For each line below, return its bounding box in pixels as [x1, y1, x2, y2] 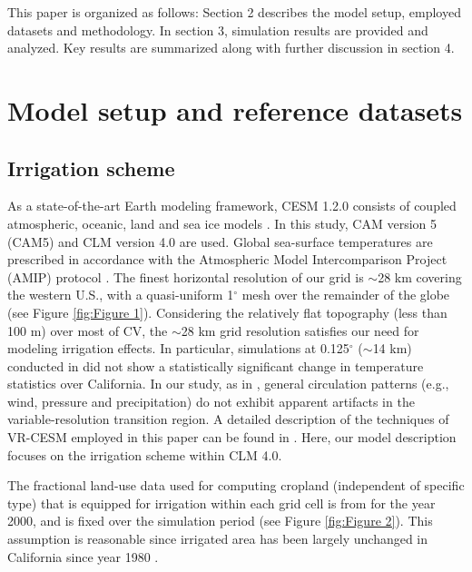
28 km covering [378, 267, 462, 286]
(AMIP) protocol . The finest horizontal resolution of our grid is [7, 267, 364, 286]
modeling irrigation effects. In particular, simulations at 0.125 [7, 339, 349, 358]
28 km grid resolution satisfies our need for [181, 321, 419, 340]
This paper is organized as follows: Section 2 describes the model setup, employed [7, 3, 461, 21]
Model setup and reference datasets [7, 91, 463, 128]
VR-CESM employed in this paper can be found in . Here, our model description [7, 428, 457, 447]
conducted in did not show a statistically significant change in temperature [7, 356, 424, 375]
